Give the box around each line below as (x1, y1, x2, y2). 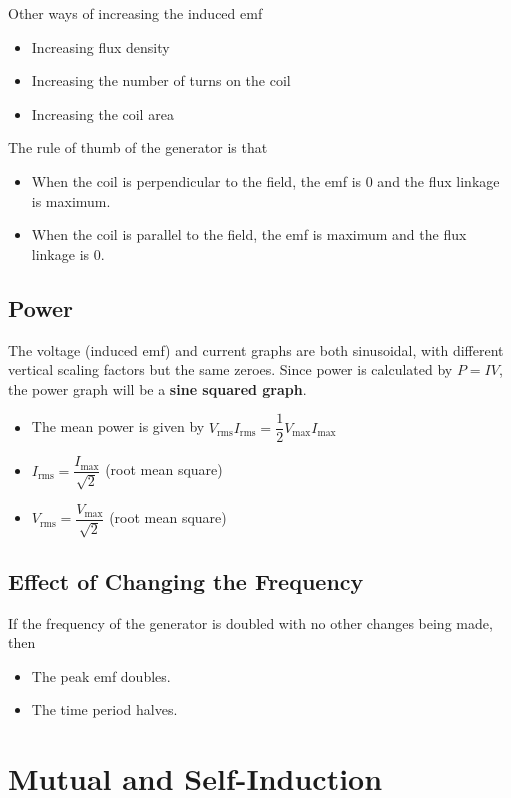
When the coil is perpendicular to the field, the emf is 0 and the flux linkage (31, 170, 500, 191)
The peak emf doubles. (31, 665, 171, 686)
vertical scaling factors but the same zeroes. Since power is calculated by (8, 359, 453, 380)
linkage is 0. (31, 243, 105, 264)
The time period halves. (31, 699, 178, 720)
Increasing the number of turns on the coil (31, 70, 291, 91)
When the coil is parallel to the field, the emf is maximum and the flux (31, 224, 467, 245)
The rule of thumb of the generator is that (8, 137, 268, 158)
